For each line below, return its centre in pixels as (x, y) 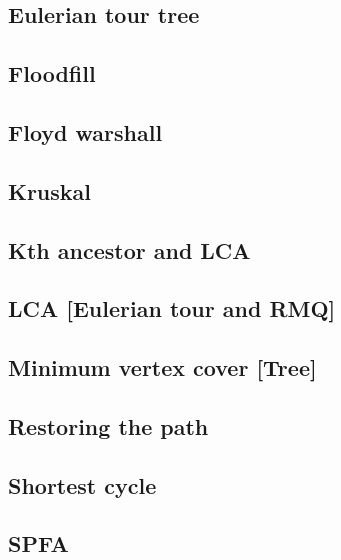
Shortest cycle (82, 484)
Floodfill (52, 73)
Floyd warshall (85, 131)
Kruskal (50, 190)
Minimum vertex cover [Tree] (162, 367)
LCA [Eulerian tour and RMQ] (172, 308)
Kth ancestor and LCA (129, 249)
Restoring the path (108, 425)
